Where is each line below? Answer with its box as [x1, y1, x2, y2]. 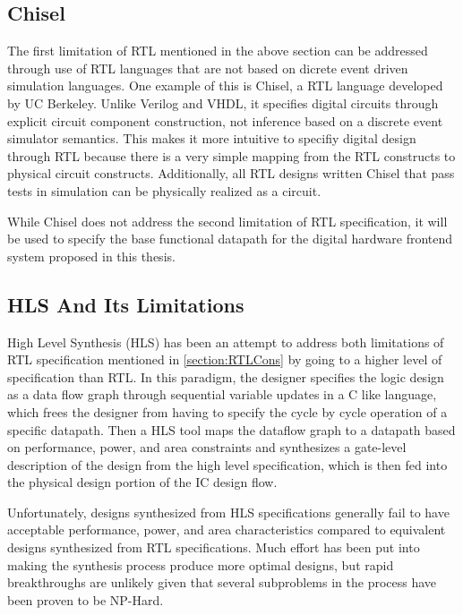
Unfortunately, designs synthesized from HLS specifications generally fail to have [7, 502, 450, 521]
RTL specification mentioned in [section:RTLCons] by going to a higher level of [7, 350, 442, 369]
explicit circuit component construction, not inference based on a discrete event [7, 111, 443, 130]
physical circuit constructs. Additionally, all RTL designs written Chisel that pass [7, 164, 455, 183]
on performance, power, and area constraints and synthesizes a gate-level [7, 438, 407, 457]
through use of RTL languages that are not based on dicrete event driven [7, 58, 408, 77]
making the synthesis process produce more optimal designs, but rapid [7, 555, 394, 574]
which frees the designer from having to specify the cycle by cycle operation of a [7, 402, 448, 421]
